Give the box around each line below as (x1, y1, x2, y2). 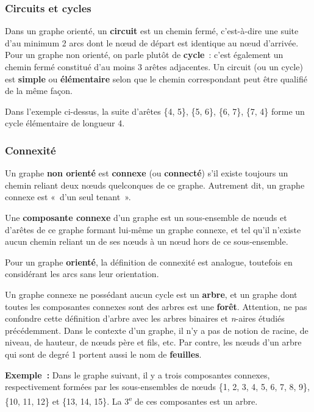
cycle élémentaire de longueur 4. (5, 117, 125, 129)
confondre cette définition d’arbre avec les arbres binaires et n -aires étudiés (5, 312, 285, 325)
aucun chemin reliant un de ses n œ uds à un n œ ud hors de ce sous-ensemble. (5, 235, 288, 248)
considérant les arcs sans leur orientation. (5, 267, 159, 280)
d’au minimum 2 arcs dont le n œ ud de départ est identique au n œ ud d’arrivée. (5, 36, 299, 49)
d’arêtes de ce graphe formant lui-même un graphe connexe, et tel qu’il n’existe (5, 223, 301, 236)
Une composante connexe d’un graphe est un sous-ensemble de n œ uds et (5, 211, 287, 223)
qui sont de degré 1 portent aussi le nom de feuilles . (5, 347, 202, 360)
